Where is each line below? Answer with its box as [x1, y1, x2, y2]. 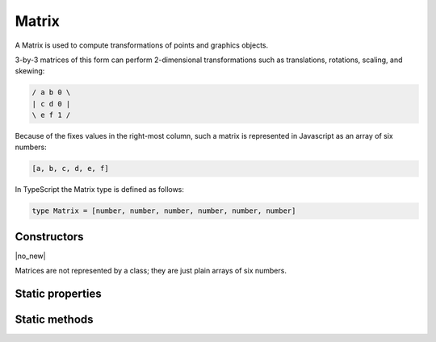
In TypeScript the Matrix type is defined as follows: [15, 185, 185, 194]
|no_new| [15, 251, 46, 261]
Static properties [15, 287, 102, 301]
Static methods [15, 313, 94, 327]
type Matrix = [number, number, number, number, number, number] [31, 206, 296, 215]
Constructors [15, 230, 84, 244]
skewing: [15, 66, 45, 76]
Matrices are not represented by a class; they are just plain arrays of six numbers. [15, 266, 287, 276]
